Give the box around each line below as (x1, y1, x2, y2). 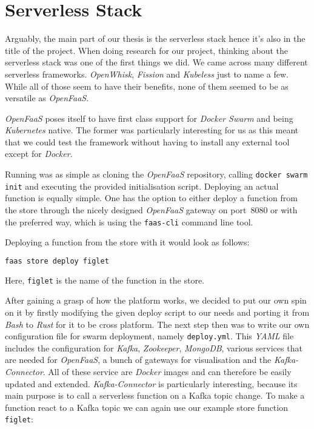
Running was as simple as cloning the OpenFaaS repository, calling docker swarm (5, 168, 308, 181)
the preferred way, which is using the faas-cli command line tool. (5, 215, 253, 228)
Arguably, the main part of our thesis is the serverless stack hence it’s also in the (5, 32, 306, 45)
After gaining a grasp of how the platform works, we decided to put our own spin (5, 294, 307, 307)
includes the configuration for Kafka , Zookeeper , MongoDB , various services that (5, 341, 302, 354)
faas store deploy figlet (5, 256, 109, 265)
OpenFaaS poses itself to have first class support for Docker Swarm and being (5, 111, 293, 124)
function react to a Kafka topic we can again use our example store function (5, 401, 288, 413)
